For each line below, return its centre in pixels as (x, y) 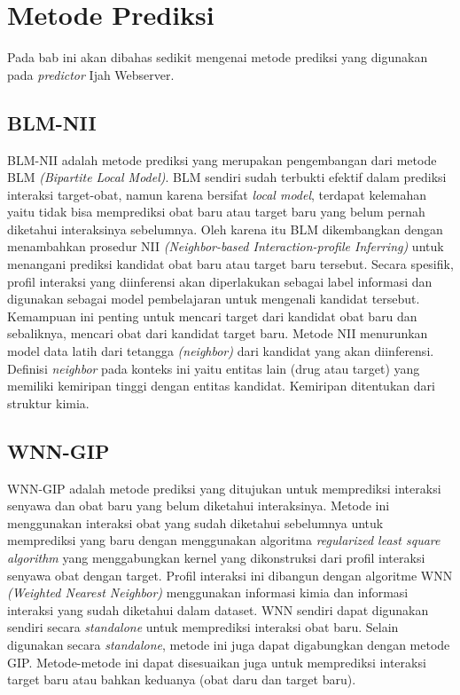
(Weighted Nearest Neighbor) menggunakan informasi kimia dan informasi (208, 592)
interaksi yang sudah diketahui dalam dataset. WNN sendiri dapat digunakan (218, 609)
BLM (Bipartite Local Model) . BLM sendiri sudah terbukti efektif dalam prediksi (227, 177)
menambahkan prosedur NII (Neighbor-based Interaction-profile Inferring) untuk (226, 246)
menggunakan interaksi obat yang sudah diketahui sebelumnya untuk (195, 522)
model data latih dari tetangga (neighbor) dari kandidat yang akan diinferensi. (221, 351)
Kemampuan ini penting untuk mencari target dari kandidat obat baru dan (212, 316)
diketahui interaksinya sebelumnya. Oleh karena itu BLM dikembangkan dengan (225, 229)
